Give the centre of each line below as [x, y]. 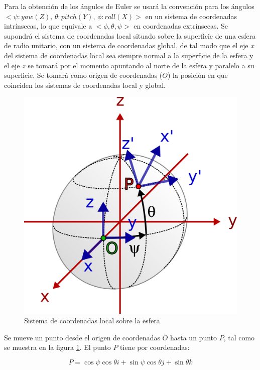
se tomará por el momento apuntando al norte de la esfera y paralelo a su [141, 65]
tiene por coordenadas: [155, 347]
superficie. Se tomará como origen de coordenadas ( [83, 75]
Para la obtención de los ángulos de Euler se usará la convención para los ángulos [129, 6]
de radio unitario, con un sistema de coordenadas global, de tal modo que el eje [126, 45]
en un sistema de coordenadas [191, 16]
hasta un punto [193, 337]
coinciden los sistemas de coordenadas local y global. [85, 85]
